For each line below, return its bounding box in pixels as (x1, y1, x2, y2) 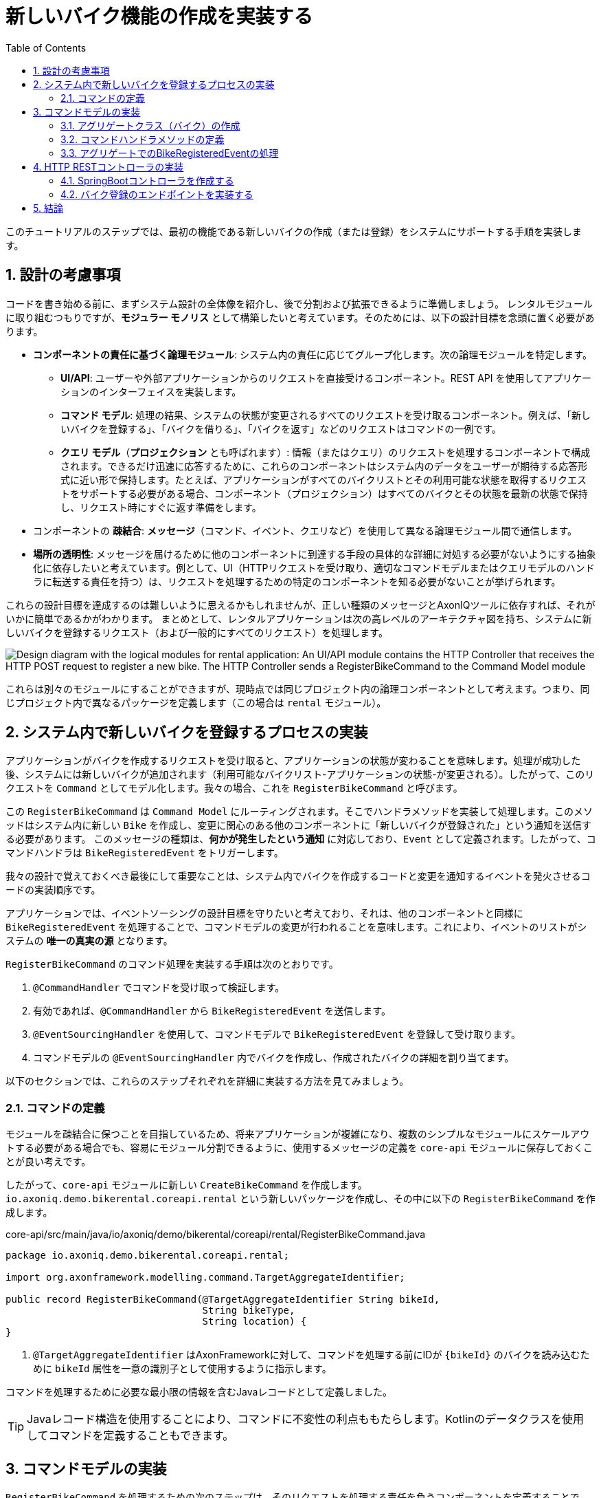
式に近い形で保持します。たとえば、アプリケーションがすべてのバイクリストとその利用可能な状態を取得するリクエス (60, 473, 587, 486)
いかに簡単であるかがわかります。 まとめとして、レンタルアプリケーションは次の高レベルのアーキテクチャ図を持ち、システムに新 (5, 612, 592, 625)
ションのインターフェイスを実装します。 (60, 385, 242, 398)
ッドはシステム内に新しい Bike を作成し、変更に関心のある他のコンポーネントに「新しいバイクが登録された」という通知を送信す (5, 819, 591, 832)
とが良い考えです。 (5, 1155, 91, 1168)
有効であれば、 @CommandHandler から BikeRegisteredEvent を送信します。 (33, 1005, 391, 1017)
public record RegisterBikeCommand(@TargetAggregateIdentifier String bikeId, (5, 1294, 440, 1305)
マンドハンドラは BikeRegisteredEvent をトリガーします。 (5, 847, 284, 859)
